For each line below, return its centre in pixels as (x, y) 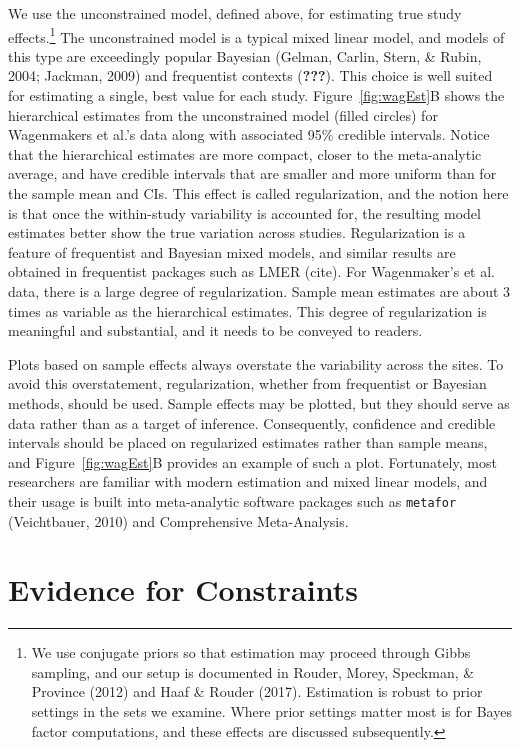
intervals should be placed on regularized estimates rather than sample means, (248, 442)
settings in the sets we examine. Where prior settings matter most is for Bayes (271, 711)
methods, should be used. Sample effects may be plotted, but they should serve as (259, 402)
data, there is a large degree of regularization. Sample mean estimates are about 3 (259, 290)
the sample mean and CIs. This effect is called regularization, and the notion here (258, 193)
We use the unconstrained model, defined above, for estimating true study (235, 13)
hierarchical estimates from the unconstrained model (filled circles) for (223, 114)
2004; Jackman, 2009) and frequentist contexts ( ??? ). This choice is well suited (250, 75)
